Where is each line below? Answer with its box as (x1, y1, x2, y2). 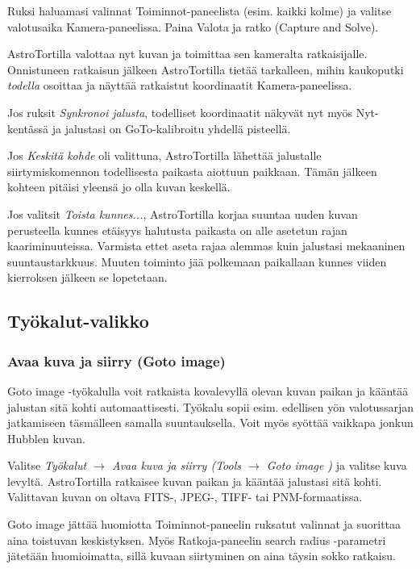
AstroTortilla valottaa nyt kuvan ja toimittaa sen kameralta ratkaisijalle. (7, 45, 368, 62)
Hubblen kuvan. (7, 429, 85, 446)
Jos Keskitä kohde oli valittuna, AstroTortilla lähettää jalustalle (7, 147, 322, 164)
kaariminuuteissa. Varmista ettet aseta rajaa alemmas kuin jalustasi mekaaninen (7, 237, 405, 254)
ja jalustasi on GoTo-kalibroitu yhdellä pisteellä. (52, 119, 291, 136)
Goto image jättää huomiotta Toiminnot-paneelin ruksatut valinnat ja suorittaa (7, 516, 401, 533)
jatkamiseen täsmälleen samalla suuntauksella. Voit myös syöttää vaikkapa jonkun (7, 414, 414, 431)
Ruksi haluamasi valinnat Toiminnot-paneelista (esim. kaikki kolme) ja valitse (7, 2, 392, 19)
